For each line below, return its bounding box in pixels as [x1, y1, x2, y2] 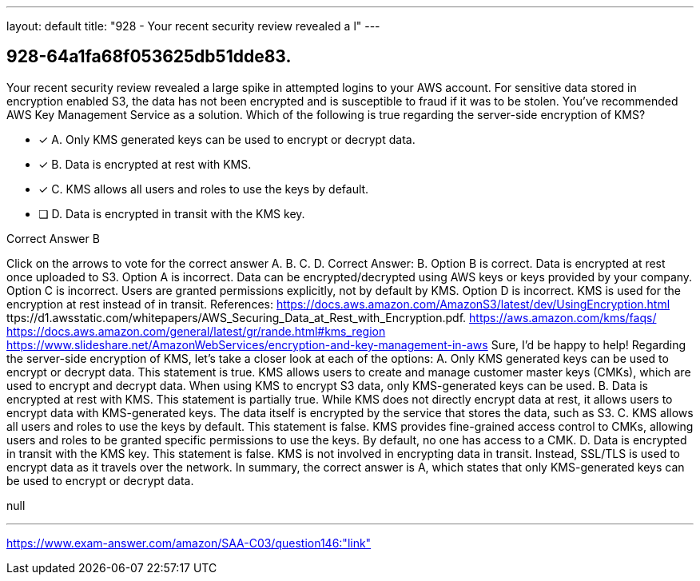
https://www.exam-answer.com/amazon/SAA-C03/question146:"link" [6, 535, 372, 550]
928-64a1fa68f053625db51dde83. [6, 46, 292, 67]
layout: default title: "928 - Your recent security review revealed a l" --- [6, 19, 380, 33]
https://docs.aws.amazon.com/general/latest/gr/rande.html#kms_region [6, 324, 386, 338]
